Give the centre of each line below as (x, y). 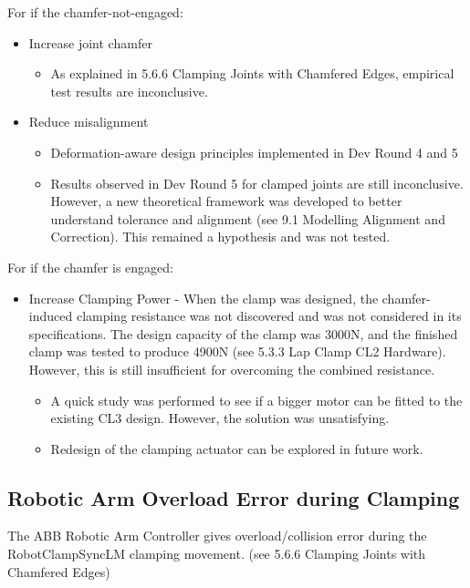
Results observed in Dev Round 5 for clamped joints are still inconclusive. (257, 183)
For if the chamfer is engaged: (90, 267)
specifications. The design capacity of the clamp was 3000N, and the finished (243, 333)
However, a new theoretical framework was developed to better (226, 201)
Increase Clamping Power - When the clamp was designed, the (204, 298)
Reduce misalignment (89, 122)
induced (51, 316)
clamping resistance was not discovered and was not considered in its (269, 316)
